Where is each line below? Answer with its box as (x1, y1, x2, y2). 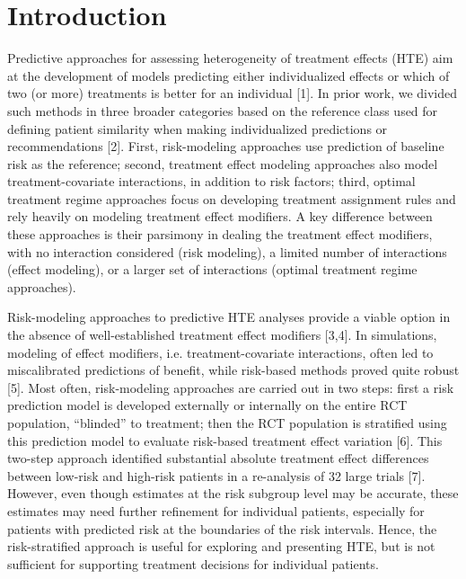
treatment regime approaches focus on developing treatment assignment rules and (7, 189, 456, 208)
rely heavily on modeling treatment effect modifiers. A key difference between (7, 207, 433, 226)
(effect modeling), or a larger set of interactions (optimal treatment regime (7, 260, 418, 279)
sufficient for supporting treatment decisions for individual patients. (7, 554, 379, 573)
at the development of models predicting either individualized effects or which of (7, 66, 450, 85)
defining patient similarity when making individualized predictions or (7, 119, 388, 138)
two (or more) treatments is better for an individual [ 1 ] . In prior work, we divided (7, 84, 458, 102)
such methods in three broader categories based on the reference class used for (7, 101, 438, 120)
